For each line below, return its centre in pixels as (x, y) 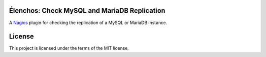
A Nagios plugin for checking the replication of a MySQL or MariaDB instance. (88, 23)
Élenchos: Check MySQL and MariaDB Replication (87, 11)
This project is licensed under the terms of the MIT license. (69, 48)
